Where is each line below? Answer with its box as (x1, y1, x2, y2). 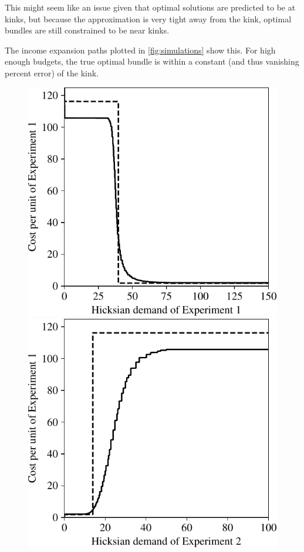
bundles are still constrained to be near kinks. (5, 24, 170, 36)
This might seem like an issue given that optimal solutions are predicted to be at (5, 1, 296, 13)
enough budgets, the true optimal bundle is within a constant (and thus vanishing (5, 55, 299, 68)
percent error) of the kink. (5, 66, 99, 79)
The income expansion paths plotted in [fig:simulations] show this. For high (5, 43, 276, 56)
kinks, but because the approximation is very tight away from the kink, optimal (5, 12, 292, 25)
